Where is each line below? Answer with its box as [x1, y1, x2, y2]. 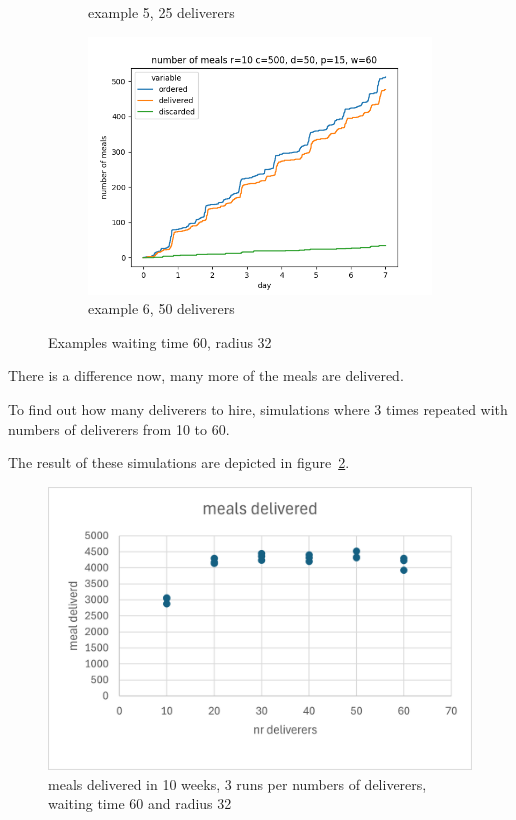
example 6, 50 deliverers [88, 298, 235, 319]
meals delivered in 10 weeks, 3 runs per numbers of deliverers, [48, 773, 427, 794]
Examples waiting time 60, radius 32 [48, 331, 272, 352]
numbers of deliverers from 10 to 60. [8, 418, 230, 439]
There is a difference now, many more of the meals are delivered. [8, 365, 404, 386]
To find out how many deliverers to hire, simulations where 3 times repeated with [8, 398, 508, 419]
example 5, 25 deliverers [88, 2, 235, 22]
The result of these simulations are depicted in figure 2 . [8, 452, 350, 473]
